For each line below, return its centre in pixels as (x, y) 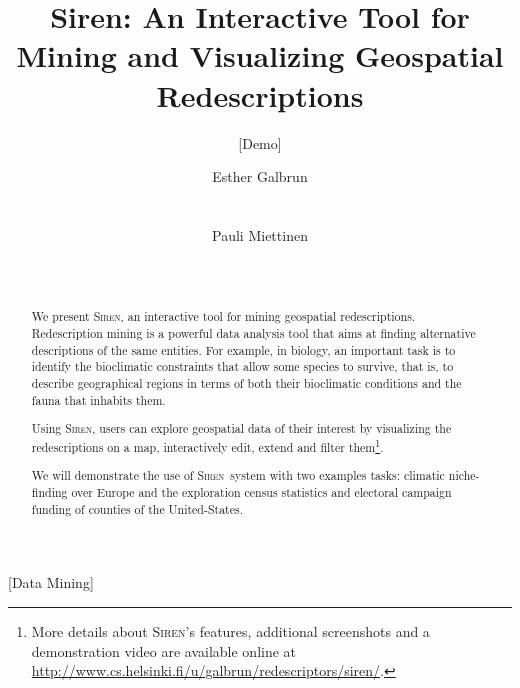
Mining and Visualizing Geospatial (260, 55)
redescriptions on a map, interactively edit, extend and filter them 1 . (207, 445)
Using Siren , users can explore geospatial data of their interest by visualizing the (241, 428)
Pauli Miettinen (260, 234)
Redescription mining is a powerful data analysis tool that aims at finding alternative (253, 333)
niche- (464, 475)
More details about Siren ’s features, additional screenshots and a (230, 631)
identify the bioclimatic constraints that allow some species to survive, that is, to (242, 366)
